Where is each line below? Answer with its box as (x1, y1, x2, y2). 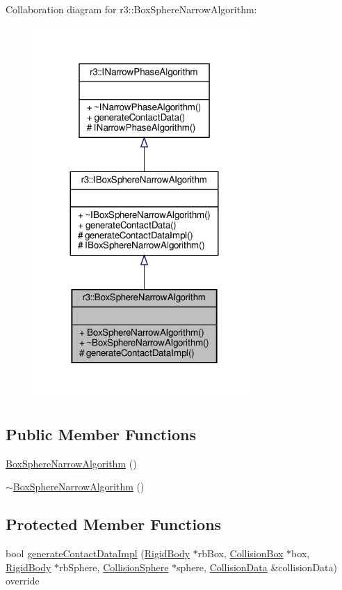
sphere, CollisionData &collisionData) (177, 559, 337, 574)
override (6, 573, 40, 588)
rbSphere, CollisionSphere (59, 559, 169, 574)
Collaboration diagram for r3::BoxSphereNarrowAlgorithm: (6, 2, 257, 16)
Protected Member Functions (6, 513, 222, 535)
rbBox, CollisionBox (197, 546, 284, 561)
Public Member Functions (6, 424, 196, 445)
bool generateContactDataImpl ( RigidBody (6, 546, 190, 561)
